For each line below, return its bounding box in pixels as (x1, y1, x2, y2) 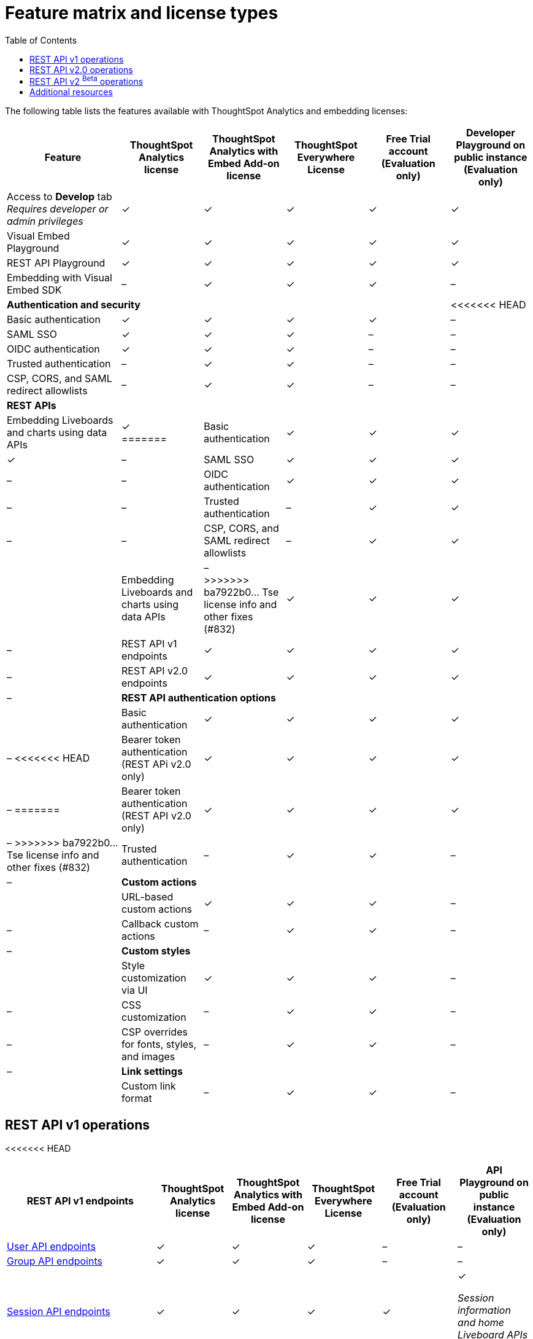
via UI (121, 984, 148, 997)
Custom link (121, 1080, 176, 1093)
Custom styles (121, 945, 191, 958)
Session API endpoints (7, 1305, 110, 1318)
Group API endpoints (7, 1255, 102, 1268)
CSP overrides (121, 1026, 188, 1039)
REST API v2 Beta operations (29, 74, 144, 87)
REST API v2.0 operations (29, 64, 133, 75)
